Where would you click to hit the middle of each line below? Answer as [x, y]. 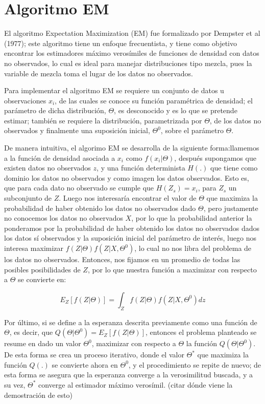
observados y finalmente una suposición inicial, [77, 130]
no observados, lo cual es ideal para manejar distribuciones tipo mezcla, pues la [128, 63]
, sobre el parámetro [192, 130]
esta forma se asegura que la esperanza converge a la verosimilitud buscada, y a [129, 375]
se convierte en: [42, 279]
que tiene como [234, 168]
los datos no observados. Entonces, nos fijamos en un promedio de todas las [122, 259]
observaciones [25, 100]
